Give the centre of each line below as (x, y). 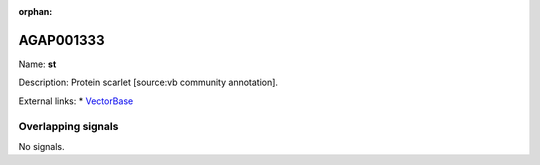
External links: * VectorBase (76, 101)
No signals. (41, 146)
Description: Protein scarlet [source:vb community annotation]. (148, 82)
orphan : (35, 11)
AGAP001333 (61, 40)
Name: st (37, 64)
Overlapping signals (68, 127)
